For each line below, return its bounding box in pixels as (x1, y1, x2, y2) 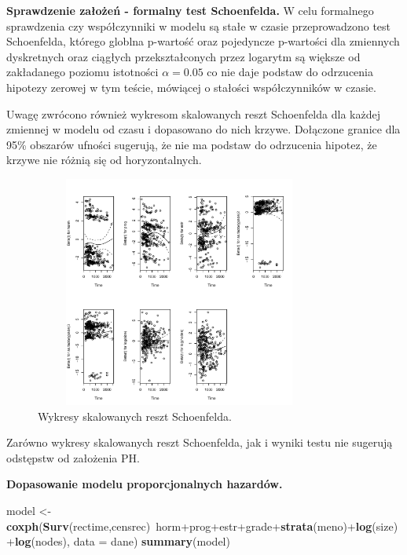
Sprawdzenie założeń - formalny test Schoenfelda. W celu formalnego (6, 2, 374, 18)
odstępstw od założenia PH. (6, 449, 140, 466)
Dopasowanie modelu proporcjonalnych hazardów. (6, 476, 283, 492)
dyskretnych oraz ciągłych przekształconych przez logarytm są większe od (6, 48, 361, 64)
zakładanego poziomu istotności (6, 64, 159, 80)
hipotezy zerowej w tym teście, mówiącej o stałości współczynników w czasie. (6, 79, 376, 95)
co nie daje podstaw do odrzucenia (207, 64, 374, 80)
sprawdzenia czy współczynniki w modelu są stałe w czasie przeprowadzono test (6, 17, 391, 34)
